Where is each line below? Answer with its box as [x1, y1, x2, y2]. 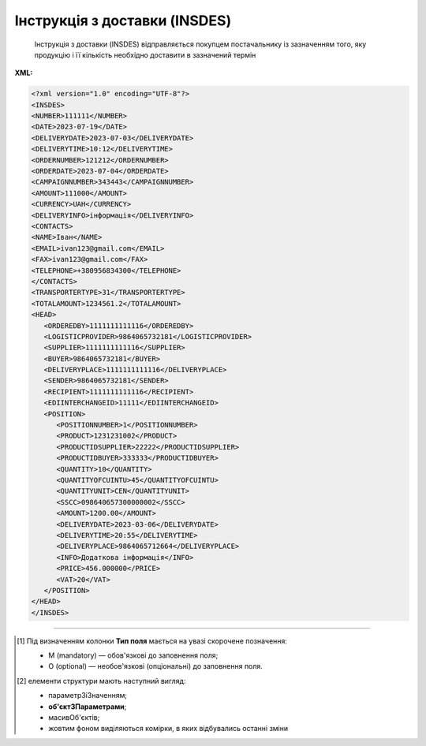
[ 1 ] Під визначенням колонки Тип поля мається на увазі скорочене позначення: [17, 636, 288, 646]
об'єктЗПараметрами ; [48, 702, 127, 711]
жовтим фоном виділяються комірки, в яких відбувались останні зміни [48, 724, 289, 733]
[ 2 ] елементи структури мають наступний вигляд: [17, 676, 186, 685]
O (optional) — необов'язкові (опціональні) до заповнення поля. [48, 662, 263, 671]
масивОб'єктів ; [48, 713, 100, 722]
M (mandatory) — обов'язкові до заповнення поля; [48, 651, 219, 660]
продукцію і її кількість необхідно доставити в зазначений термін [34, 50, 256, 59]
